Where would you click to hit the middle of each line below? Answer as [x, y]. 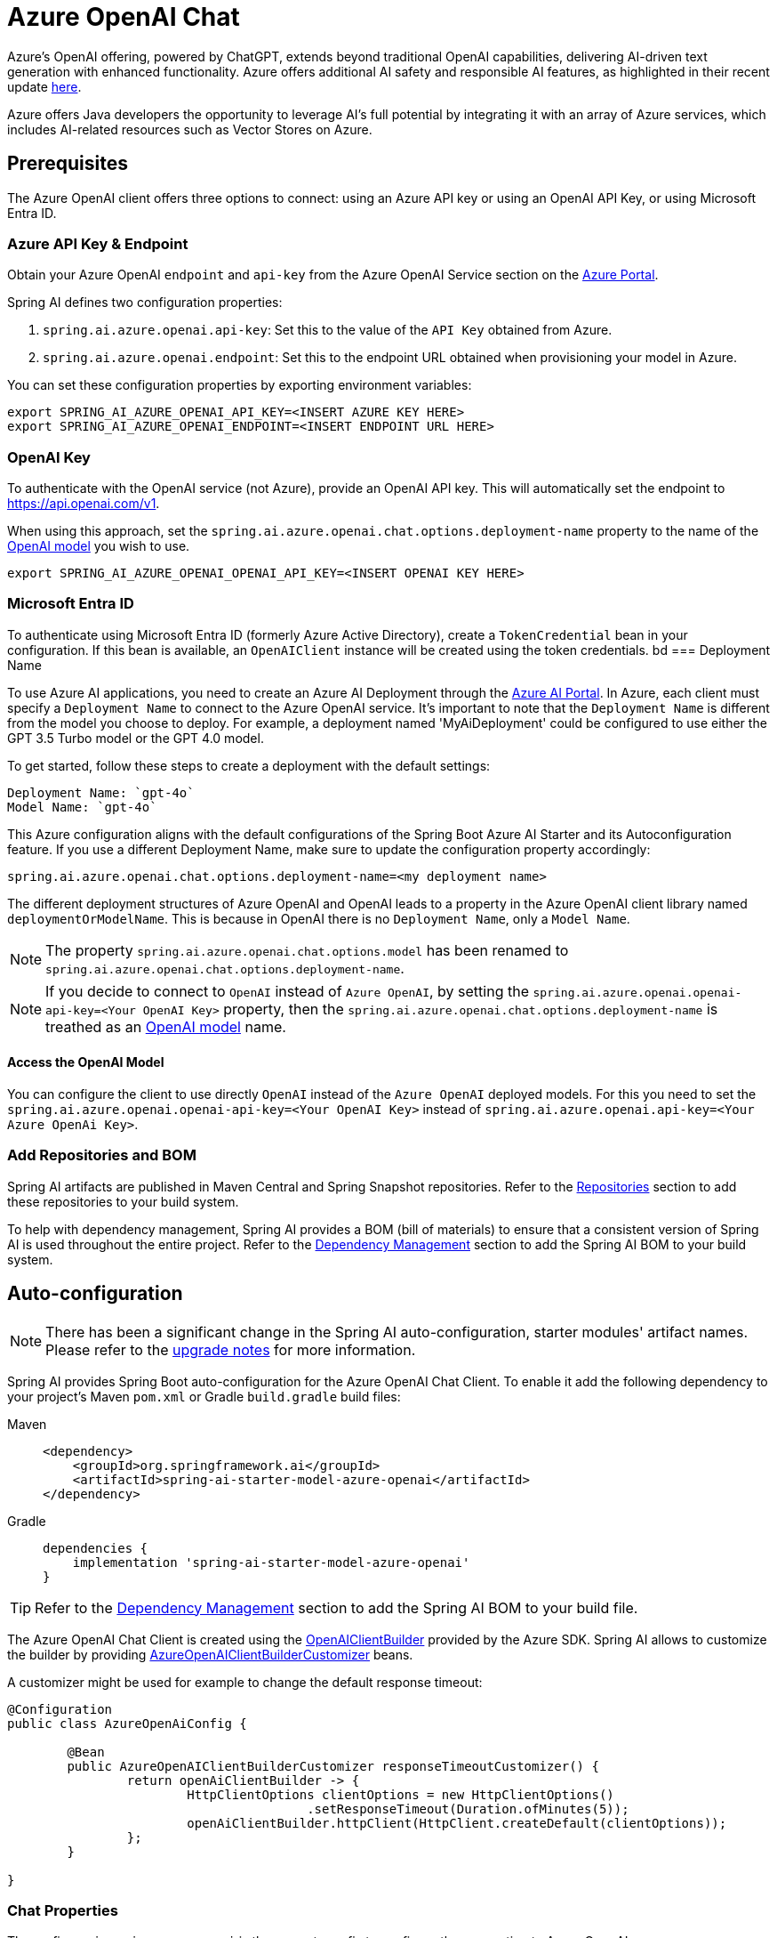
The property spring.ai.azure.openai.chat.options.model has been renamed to [307, 950]
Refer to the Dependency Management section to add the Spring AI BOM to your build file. [336, 1607]
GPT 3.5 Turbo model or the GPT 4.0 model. [136, 738]
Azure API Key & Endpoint [98, 243]
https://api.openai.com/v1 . [84, 504]
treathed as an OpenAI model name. [166, 1026]
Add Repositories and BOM [102, 1155]
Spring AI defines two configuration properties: [145, 303]
